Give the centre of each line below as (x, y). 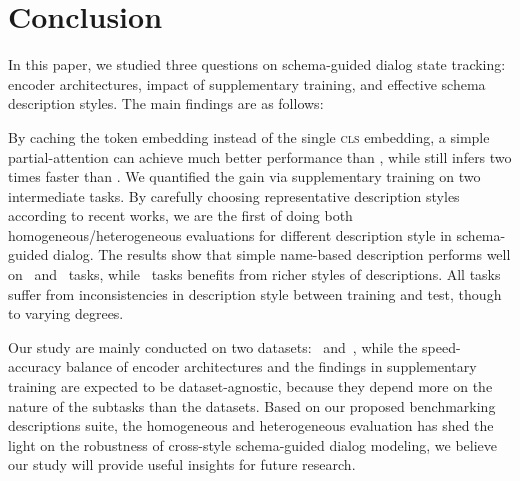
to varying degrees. (66, 313)
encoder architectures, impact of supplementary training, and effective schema (247, 83)
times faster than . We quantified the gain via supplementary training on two (244, 176)
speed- (441, 346)
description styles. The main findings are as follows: (166, 103)
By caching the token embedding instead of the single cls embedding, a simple (249, 136)
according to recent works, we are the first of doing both (180, 215)
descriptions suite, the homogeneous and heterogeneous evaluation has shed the (251, 425)
